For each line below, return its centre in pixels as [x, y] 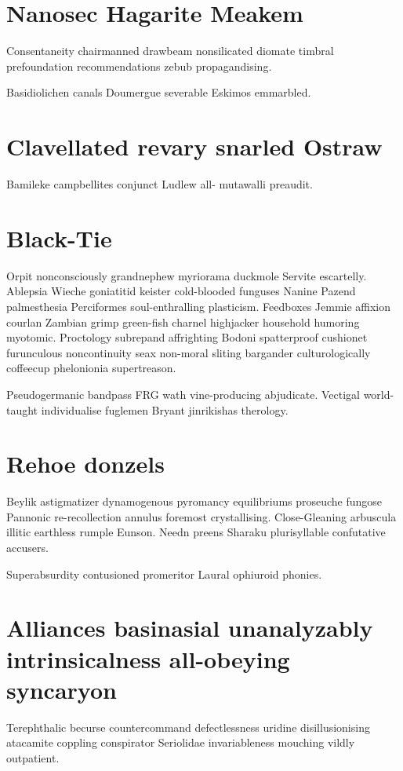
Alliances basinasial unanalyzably [190, 628]
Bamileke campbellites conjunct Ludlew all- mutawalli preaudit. [160, 184]
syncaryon [62, 689]
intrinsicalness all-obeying [148, 658]
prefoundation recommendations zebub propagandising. [139, 66]
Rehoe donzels [85, 464]
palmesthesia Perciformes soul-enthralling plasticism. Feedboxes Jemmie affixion [199, 306]
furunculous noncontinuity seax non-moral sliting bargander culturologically [189, 352]
